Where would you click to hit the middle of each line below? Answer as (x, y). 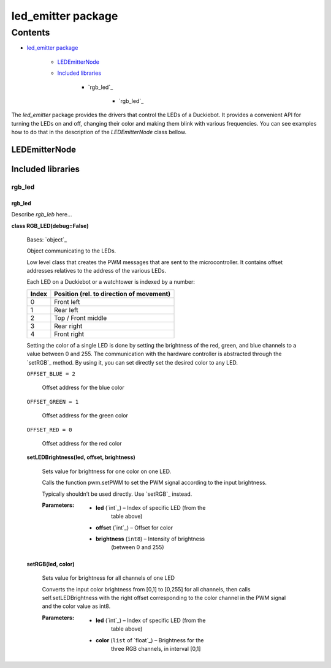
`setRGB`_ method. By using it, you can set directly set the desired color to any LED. (132, 362)
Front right (69, 334)
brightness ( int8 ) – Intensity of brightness (150, 539)
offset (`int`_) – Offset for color (134, 528)
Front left (67, 302)
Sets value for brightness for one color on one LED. (107, 471)
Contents (31, 32)
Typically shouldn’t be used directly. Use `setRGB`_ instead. (117, 494)
